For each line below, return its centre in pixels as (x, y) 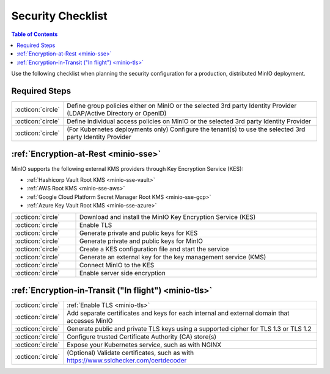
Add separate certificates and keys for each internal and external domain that (178, 313)
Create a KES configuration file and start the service (154, 249)
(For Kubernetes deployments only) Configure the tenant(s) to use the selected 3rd (186, 129)
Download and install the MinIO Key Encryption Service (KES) (167, 217)
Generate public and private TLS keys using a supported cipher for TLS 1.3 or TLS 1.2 (189, 329)
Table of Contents (35, 34)
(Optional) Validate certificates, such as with (130, 353)
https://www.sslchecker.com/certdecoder (127, 360)
